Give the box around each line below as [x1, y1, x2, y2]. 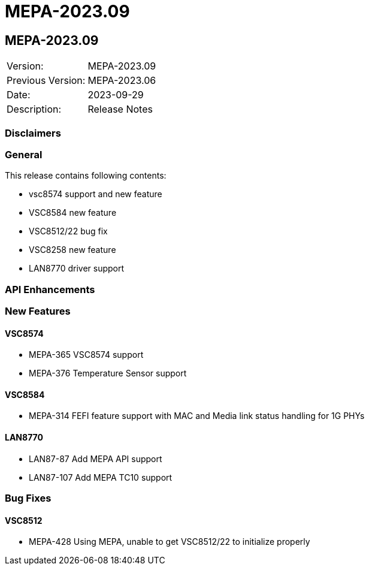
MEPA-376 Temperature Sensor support [29, 368, 187, 379]
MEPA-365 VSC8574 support [29, 349, 144, 360]
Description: [7, 103, 62, 116]
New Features [5, 305, 71, 318]
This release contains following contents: [5, 170, 167, 181]
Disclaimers [5, 126, 61, 139]
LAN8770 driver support [29, 263, 125, 274]
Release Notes [87, 103, 153, 116]
